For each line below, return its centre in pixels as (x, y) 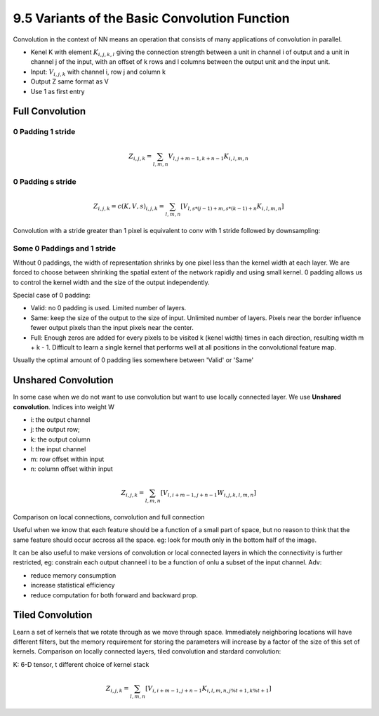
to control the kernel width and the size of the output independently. (111, 282)
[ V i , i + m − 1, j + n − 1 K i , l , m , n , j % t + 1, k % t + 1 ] (208, 689)
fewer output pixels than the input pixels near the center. (112, 328)
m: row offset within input (67, 459)
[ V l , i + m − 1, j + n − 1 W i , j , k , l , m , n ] (208, 493)
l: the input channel (58, 449)
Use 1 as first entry (58, 91)
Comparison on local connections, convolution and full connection (109, 517)
